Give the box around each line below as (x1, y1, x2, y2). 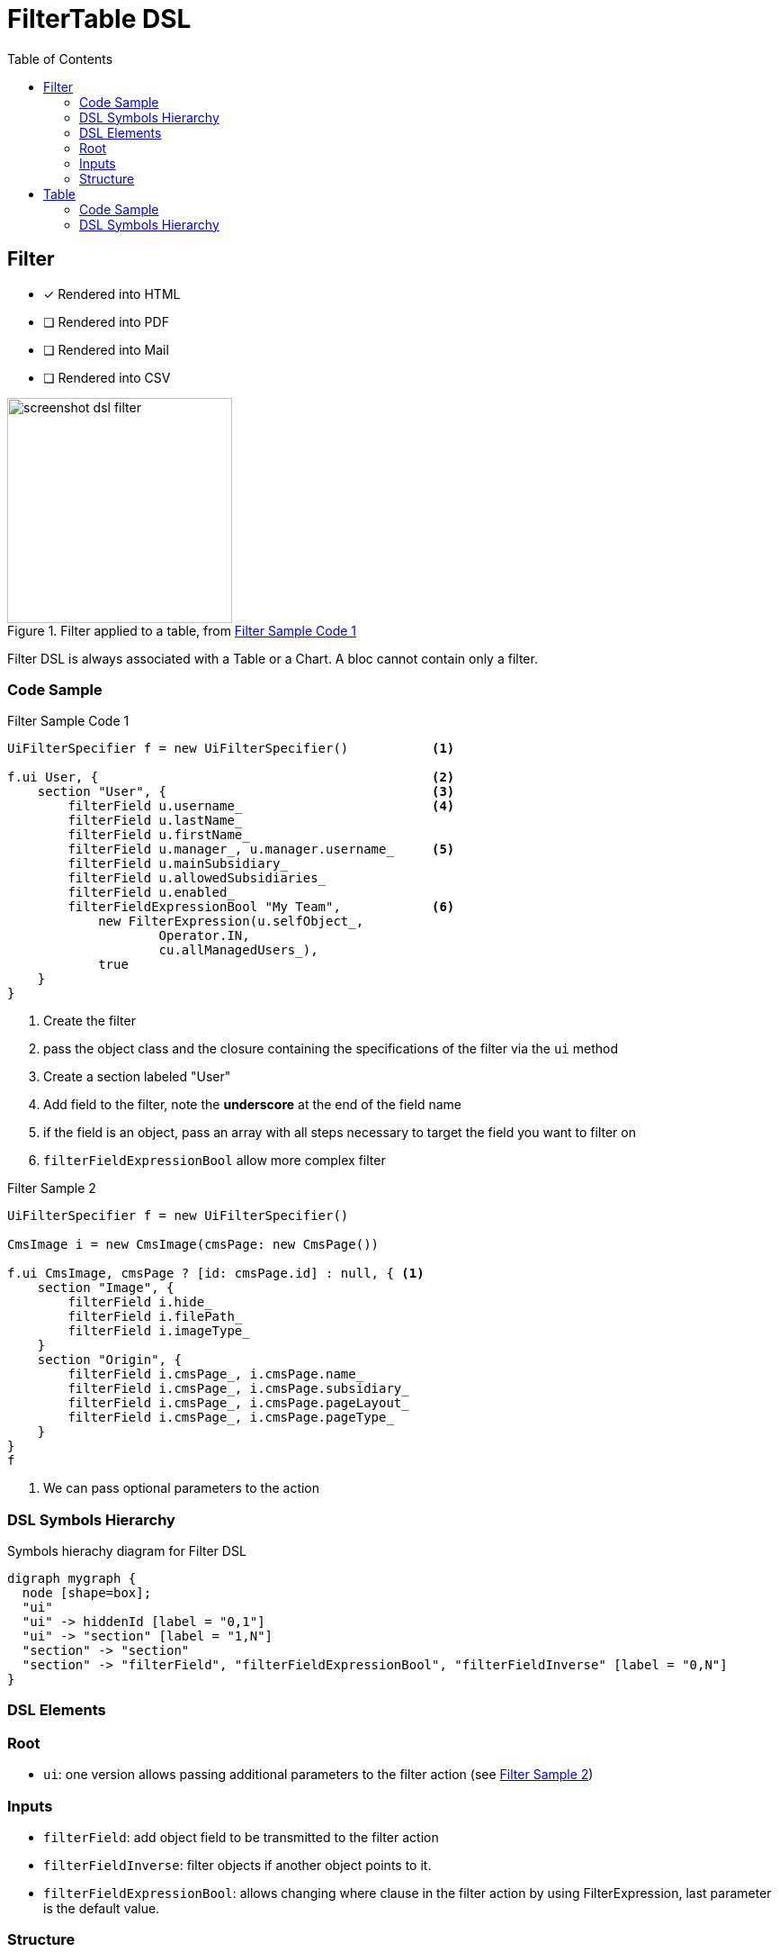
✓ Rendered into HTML (43, 285, 181, 302)
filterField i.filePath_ (67, 1309, 243, 1324)
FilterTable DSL (7, 4, 192, 34)
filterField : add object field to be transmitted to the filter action (43, 1829, 439, 1845)
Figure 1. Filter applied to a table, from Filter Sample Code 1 (7, 622, 357, 638)
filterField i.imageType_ (67, 1324, 250, 1339)
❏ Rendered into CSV (43, 369, 171, 385)
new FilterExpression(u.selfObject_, (98, 914, 364, 929)
